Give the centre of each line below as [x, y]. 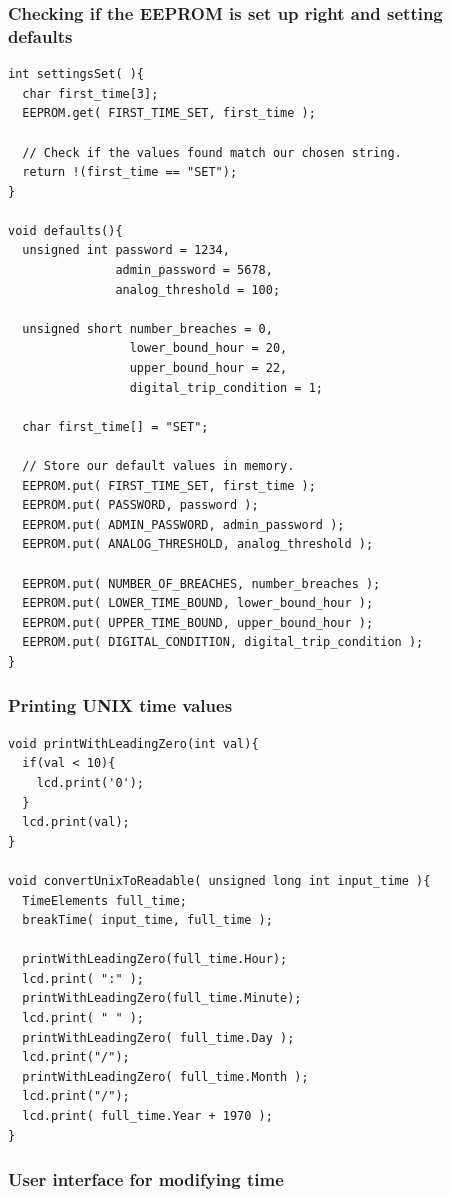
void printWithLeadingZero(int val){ [133, 743]
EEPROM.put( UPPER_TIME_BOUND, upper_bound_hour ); [198, 622]
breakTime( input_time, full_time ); [147, 920]
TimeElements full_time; [104, 900]
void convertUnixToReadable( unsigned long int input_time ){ [219, 880]
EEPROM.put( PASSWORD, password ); [140, 505]
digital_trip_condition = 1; [226, 387]
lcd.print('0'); [90, 782]
